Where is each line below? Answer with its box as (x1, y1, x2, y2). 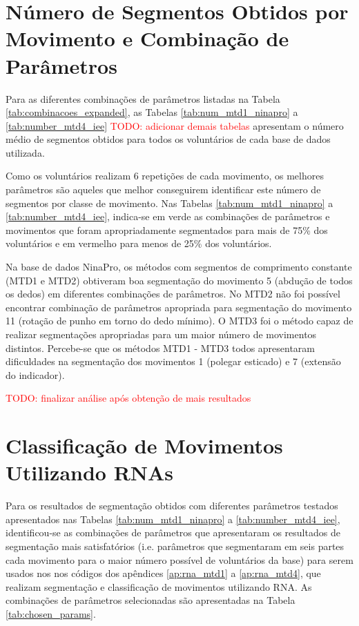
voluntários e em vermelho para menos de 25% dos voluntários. (6, 236, 272, 251)
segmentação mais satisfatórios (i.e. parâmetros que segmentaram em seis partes (6, 539, 345, 554)
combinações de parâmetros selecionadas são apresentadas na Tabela (6, 593, 295, 607)
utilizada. (6, 145, 45, 159)
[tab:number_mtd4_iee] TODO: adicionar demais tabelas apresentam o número (6, 118, 344, 133)
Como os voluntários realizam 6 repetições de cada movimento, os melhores (6, 168, 324, 183)
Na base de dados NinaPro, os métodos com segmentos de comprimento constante (6, 260, 352, 274)
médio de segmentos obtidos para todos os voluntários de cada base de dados (6, 132, 331, 146)
